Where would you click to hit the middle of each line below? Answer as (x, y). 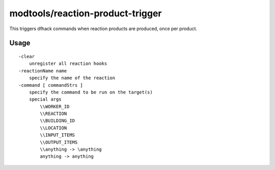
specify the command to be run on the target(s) (91, 92)
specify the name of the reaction (72, 78)
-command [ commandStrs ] (51, 85)
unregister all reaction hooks (68, 64)
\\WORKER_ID (55, 106)
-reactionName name (43, 71)
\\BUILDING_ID (58, 121)
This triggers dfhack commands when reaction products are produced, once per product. (103, 29)
